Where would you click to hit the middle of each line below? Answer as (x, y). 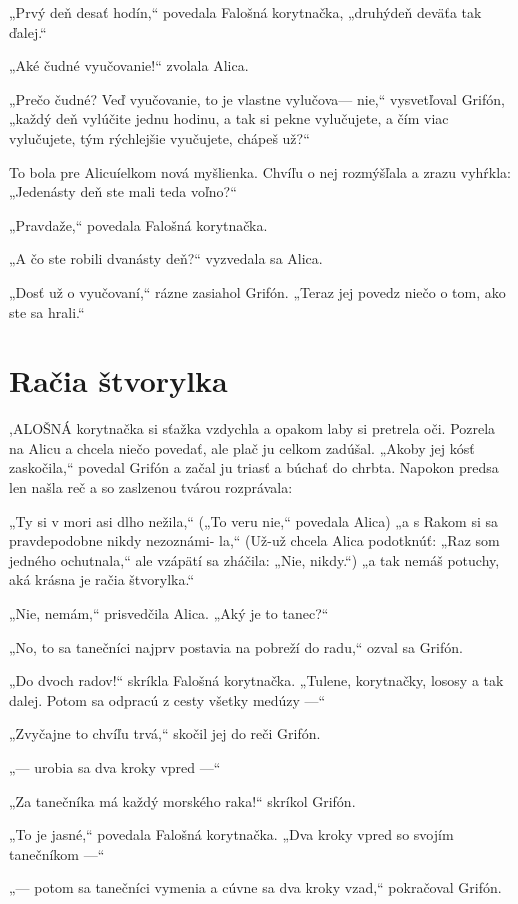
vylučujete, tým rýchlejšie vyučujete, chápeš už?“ (159, 137)
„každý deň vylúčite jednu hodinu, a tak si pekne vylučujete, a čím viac (229, 118)
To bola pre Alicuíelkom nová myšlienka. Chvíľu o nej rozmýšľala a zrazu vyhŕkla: (260, 171)
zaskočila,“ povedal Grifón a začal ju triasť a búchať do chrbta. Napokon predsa (254, 467)
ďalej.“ (28, 31)
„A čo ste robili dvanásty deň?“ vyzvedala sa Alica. (166, 258)
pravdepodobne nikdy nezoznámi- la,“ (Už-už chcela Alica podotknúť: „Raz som (254, 540)
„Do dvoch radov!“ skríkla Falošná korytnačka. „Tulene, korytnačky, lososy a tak (256, 680)
